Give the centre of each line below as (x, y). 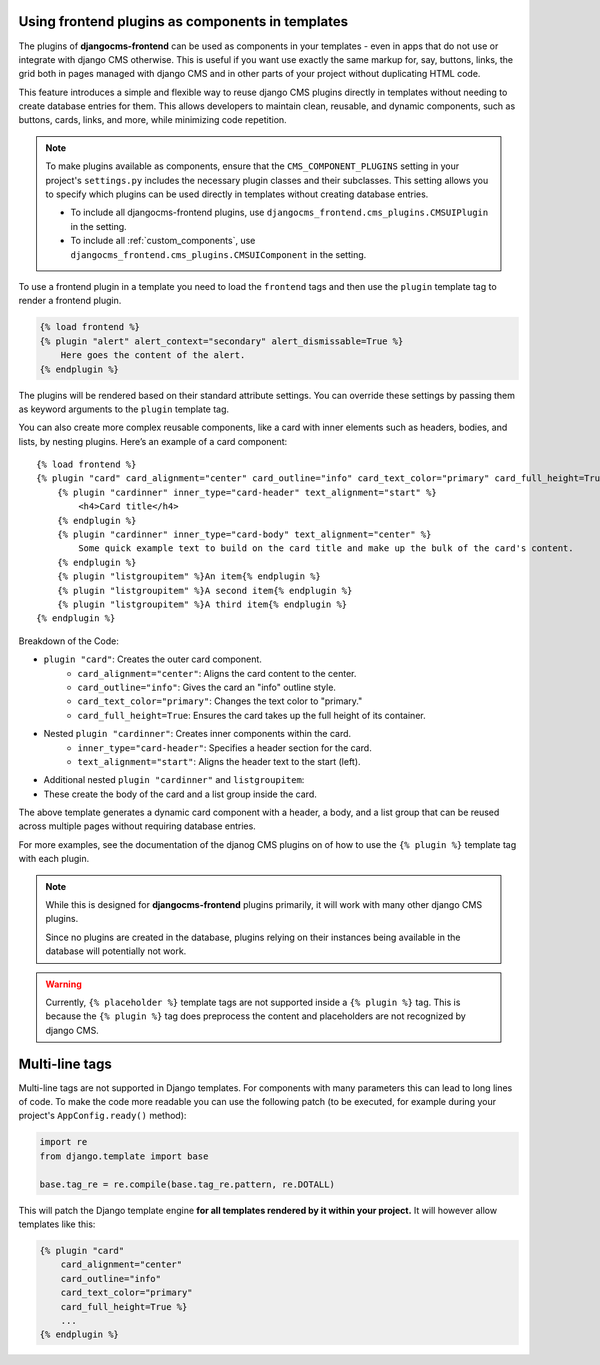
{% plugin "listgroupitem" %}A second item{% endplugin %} (204, 590)
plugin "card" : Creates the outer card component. (152, 659)
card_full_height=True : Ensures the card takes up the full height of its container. (251, 715)
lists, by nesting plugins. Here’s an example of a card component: (153, 441)
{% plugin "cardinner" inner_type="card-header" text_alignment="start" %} (246, 492)
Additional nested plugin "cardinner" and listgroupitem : (174, 780)
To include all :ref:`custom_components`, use (163, 241)
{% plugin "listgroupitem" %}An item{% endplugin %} (189, 576)
